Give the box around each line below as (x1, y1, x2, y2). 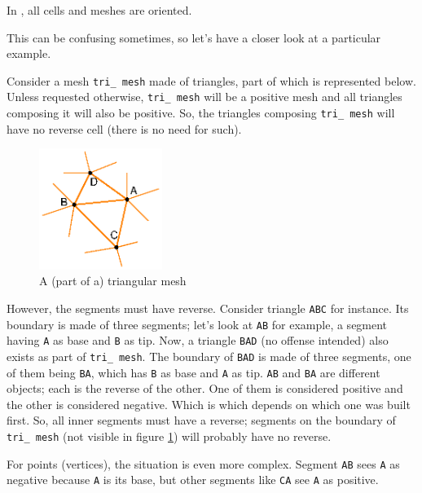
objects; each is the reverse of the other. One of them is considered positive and (7, 380, 403, 397)
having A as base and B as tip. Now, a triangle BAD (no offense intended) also (7, 332, 389, 349)
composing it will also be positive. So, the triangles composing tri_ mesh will (7, 104, 395, 121)
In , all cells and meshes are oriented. (7, 2, 192, 18)
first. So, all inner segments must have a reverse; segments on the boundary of (7, 412, 396, 429)
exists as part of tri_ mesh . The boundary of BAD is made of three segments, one (7, 347, 411, 364)
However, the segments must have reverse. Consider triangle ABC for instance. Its (7, 299, 409, 316)
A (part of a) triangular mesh (39, 272, 187, 289)
